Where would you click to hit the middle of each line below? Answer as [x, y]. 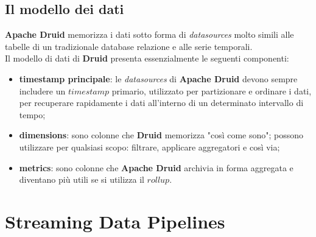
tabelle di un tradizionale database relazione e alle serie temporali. [129, 46]
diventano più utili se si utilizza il [82, 179]
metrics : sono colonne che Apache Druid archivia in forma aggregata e [156, 167]
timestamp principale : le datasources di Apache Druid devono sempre [158, 78]
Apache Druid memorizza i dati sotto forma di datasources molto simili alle [149, 34]
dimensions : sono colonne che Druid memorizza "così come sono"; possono [161, 135]
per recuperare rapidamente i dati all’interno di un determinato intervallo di [161, 103]
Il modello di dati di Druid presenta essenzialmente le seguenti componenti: [147, 58]
